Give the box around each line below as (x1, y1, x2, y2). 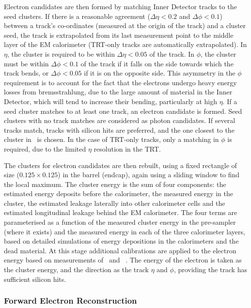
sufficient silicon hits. (4, 274, 66, 284)
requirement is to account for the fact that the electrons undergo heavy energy (4, 77, 237, 87)
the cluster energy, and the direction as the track (4, 264, 149, 275)
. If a (222, 96, 237, 106)
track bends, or (4, 68, 49, 78)
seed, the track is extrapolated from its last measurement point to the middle (4, 30, 234, 40)
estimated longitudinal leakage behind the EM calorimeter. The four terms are (4, 207, 237, 217)
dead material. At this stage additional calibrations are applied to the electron (4, 245, 236, 255)
